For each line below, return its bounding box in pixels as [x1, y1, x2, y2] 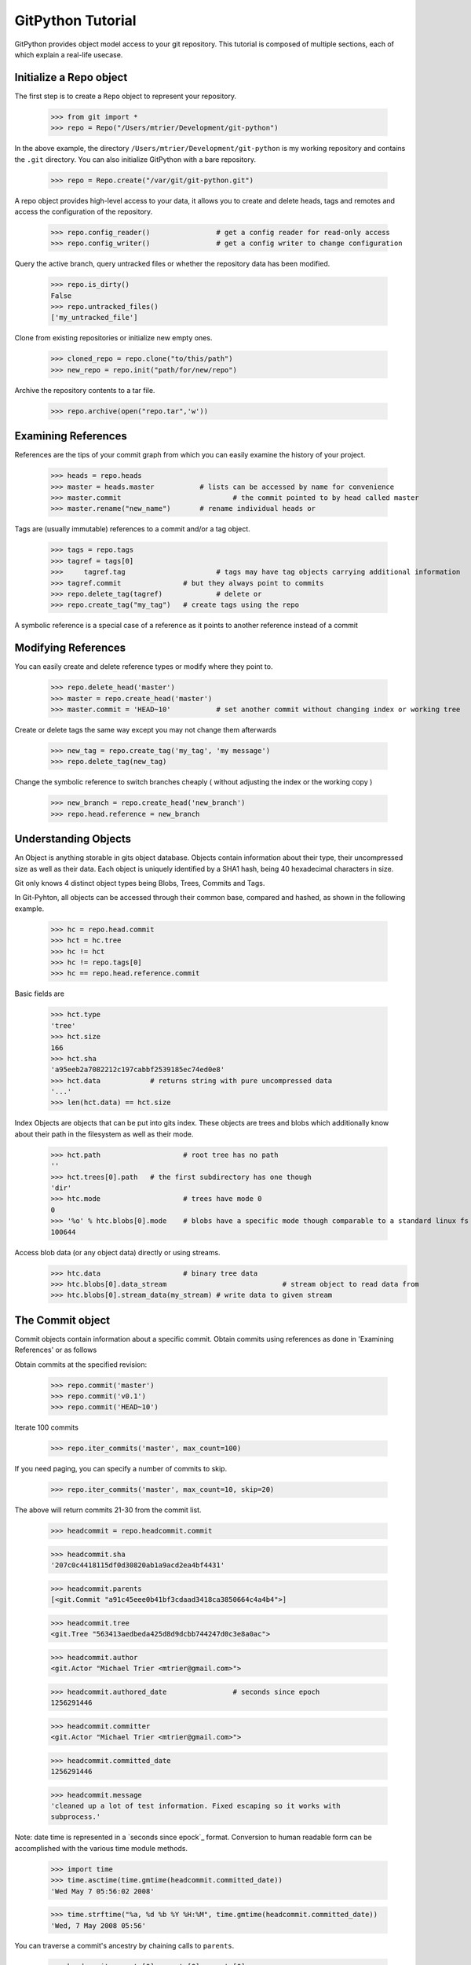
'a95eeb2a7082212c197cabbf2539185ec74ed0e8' [50, 1065, 225, 1074]
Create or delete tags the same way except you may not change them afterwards [14, 725, 277, 735]
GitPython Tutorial [14, 12, 137, 29]
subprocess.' [50, 1813, 101, 1821]
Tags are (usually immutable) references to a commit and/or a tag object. [14, 524, 250, 534]
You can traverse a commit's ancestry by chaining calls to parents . [14, 1941, 235, 1951]
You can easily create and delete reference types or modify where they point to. [14, 662, 273, 671]
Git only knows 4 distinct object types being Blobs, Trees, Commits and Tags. [14, 879, 265, 888]
